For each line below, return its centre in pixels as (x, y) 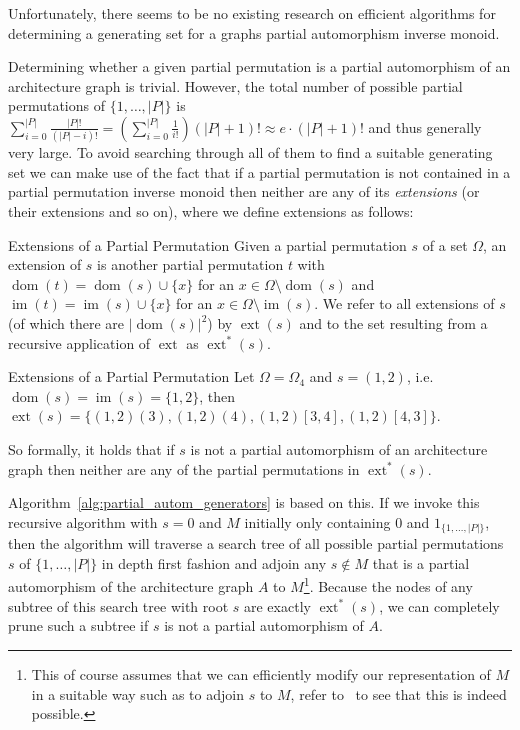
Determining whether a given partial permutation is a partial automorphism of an (259, 66)
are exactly (277, 605)
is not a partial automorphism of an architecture (339, 449)
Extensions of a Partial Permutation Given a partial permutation (207, 244)
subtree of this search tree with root (118, 605)
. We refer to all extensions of (404, 303)
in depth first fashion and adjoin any (214, 562)
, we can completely (439, 605)
